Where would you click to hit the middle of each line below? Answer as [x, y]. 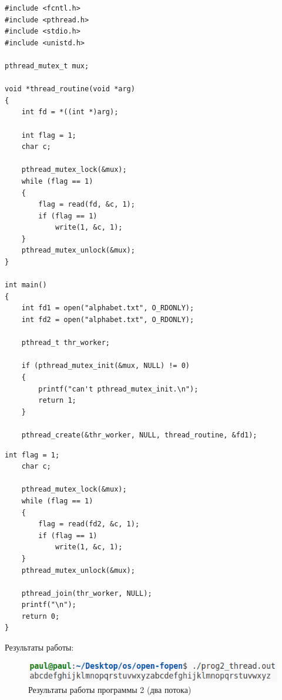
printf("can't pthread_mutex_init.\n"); [118, 389]
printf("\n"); [49, 605]
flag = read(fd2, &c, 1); [89, 524]
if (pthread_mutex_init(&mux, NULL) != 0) [105, 366]
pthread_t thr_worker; [66, 343]
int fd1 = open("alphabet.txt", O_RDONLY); [108, 308]
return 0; [41, 616]
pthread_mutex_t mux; [47, 66]
